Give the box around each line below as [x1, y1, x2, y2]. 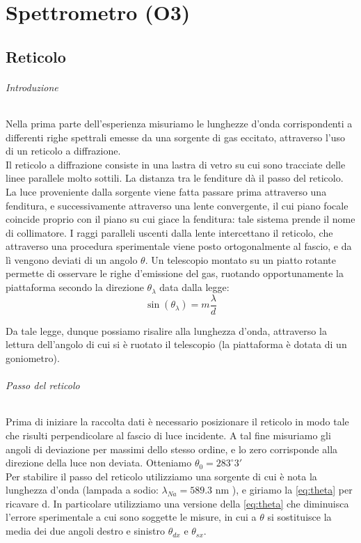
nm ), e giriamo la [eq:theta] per [215, 482, 353, 497]
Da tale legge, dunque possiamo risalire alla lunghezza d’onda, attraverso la [6, 323, 327, 338]
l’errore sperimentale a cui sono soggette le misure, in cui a [6, 510, 257, 524]
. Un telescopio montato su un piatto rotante [145, 252, 337, 267]
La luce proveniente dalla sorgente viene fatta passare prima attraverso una [6, 184, 327, 198]
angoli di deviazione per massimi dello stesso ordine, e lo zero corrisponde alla [6, 441, 338, 456]
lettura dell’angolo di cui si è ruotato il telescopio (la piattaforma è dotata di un [6, 337, 347, 352]
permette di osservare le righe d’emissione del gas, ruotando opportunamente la [6, 266, 344, 281]
